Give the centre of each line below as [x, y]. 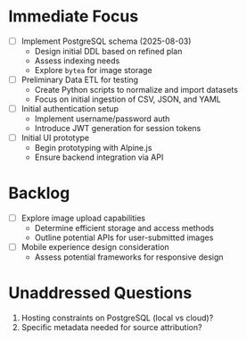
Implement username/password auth [102, 119]
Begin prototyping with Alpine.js [93, 148]
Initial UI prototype [55, 138]
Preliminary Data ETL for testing [80, 79]
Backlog [39, 193]
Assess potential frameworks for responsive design [129, 257]
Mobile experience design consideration [95, 247]
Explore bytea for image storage [93, 70]
